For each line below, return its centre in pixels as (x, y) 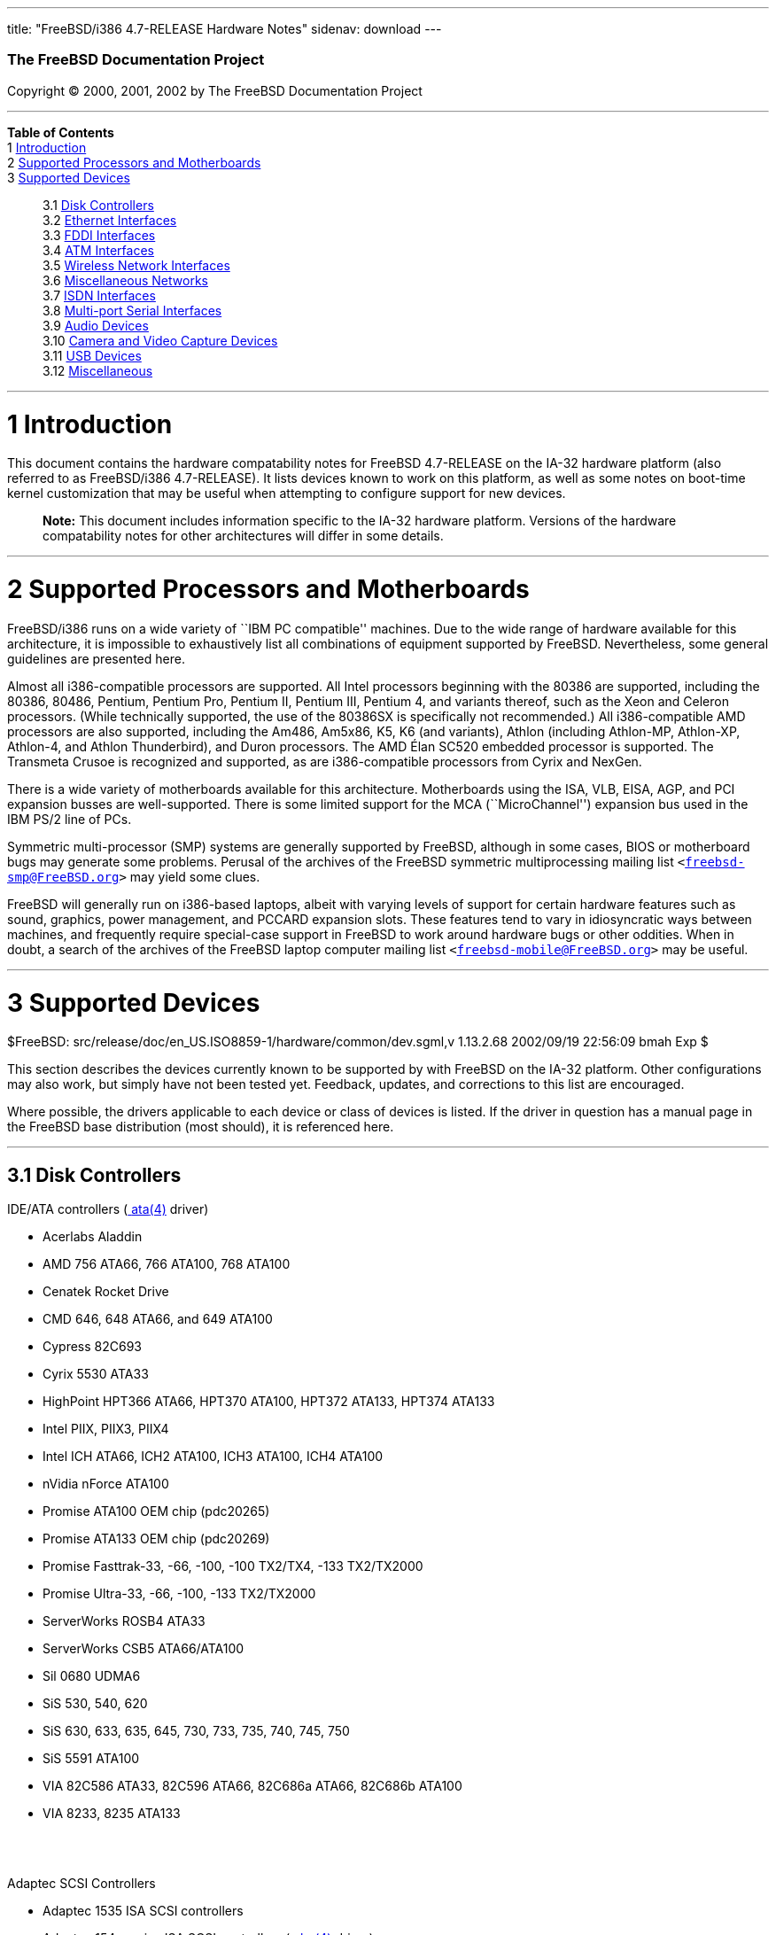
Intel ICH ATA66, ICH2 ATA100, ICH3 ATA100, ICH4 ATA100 (213, 1457)
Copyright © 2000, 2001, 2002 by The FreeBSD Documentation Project (215, 90)
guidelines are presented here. (96, 658)
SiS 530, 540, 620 (95, 1704)
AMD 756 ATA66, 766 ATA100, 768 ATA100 (167, 1264)
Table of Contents (61, 132)
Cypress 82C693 (93, 1347)
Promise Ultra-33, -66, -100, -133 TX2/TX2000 (179, 1594)
